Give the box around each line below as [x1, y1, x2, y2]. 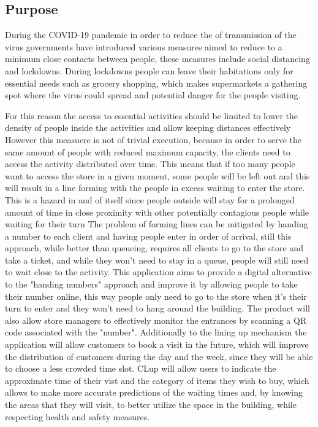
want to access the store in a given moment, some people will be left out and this [5, 169, 310, 182]
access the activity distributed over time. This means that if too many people [5, 157, 295, 170]
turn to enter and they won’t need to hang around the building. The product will [5, 302, 311, 315]
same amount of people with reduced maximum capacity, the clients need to [5, 145, 290, 158]
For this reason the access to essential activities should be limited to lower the [5, 109, 298, 122]
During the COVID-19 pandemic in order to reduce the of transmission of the [5, 28, 297, 41]
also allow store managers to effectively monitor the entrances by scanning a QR [5, 313, 307, 326]
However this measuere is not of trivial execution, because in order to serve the [5, 133, 301, 146]
